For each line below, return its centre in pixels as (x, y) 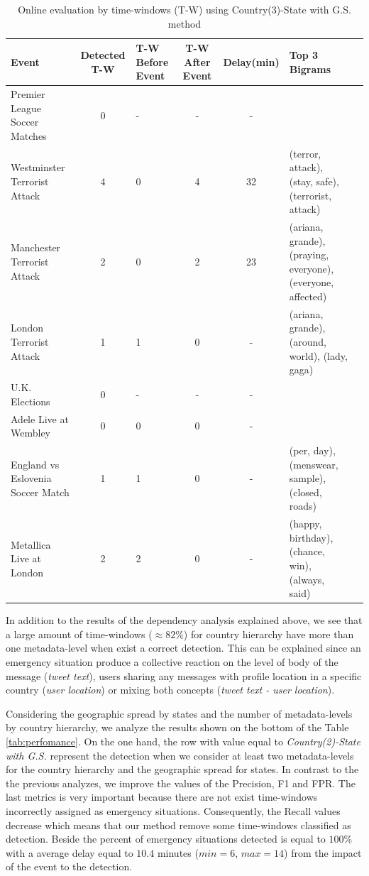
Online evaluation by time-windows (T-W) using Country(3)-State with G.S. (184, 9)
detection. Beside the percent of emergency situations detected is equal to (166, 839)
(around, (308, 342)
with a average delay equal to (70, 852)
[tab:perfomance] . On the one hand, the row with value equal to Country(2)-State (183, 741)
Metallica (31, 544)
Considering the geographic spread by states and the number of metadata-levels (179, 713)
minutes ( (178, 852)
